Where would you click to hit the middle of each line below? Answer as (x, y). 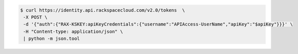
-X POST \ (35, 17)
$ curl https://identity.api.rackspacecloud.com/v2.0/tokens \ (103, 10)
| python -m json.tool (52, 39)
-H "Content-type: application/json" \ (73, 31)
